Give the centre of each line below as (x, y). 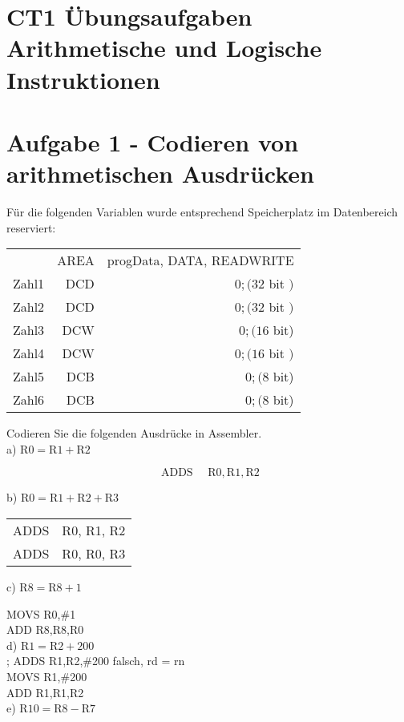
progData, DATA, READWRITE (200, 260)
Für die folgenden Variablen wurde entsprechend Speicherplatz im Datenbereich (202, 212)
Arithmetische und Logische (164, 48)
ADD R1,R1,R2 (45, 692)
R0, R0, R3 (94, 554)
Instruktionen (83, 79)
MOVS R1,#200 (47, 676)
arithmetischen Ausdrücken (160, 173)
